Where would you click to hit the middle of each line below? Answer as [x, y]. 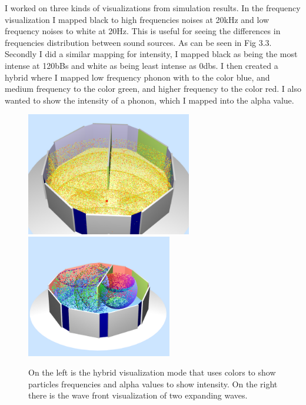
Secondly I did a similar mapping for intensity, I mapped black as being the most [151, 54]
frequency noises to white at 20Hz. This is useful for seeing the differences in [143, 31]
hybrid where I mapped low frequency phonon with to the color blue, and [137, 77]
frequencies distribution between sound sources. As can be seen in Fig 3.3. [138, 42]
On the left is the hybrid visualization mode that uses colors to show [152, 372]
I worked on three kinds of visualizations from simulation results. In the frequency [153, 8]
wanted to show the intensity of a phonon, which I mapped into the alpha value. [149, 100]
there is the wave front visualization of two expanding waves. [138, 395]
